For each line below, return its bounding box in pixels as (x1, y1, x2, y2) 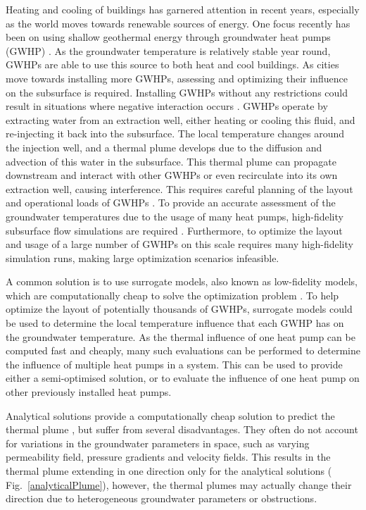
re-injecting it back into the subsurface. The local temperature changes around (6, 126, 345, 141)
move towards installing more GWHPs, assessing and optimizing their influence (6, 70, 348, 85)
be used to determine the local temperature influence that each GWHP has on (6, 316, 344, 330)
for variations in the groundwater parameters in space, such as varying (6, 435, 310, 450)
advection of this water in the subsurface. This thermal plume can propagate (6, 154, 336, 168)
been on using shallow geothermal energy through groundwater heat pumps (6, 30, 331, 44)
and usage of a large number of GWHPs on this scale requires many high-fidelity (6, 237, 353, 251)
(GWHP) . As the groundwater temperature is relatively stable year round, (6, 43, 331, 58)
